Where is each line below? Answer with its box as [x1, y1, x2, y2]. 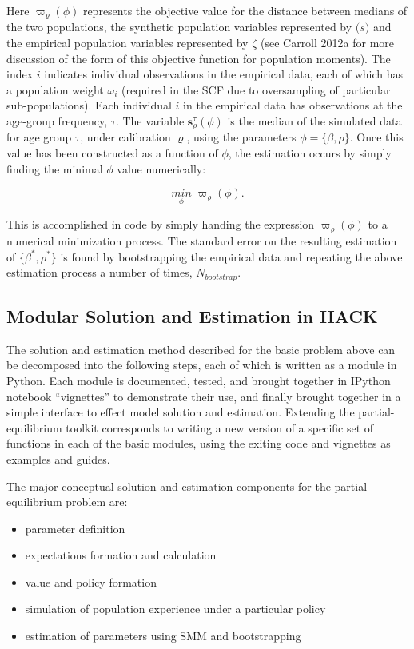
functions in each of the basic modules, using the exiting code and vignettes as [6, 435, 391, 452]
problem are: [66, 493, 128, 510]
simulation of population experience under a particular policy [25, 600, 326, 617]
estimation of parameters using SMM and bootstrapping [25, 627, 301, 644]
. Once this [349, 129, 404, 145]
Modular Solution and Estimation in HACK [6, 303, 378, 328]
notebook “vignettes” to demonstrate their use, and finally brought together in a [6, 388, 401, 404]
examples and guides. [6, 450, 110, 467]
